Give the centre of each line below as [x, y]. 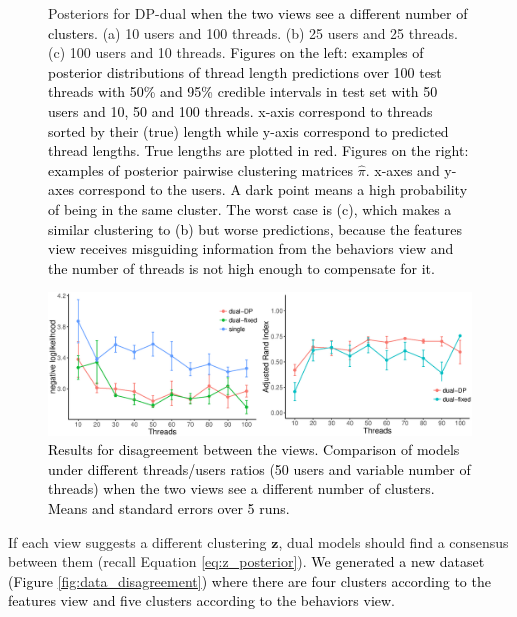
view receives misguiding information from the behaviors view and [251, 248]
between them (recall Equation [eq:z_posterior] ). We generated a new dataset [246, 561]
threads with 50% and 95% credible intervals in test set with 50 [243, 91]
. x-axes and [402, 169]
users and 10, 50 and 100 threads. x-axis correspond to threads [240, 110]
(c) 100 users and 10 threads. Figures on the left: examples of [236, 52]
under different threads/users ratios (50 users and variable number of [259, 468]
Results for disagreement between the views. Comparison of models [254, 449]
